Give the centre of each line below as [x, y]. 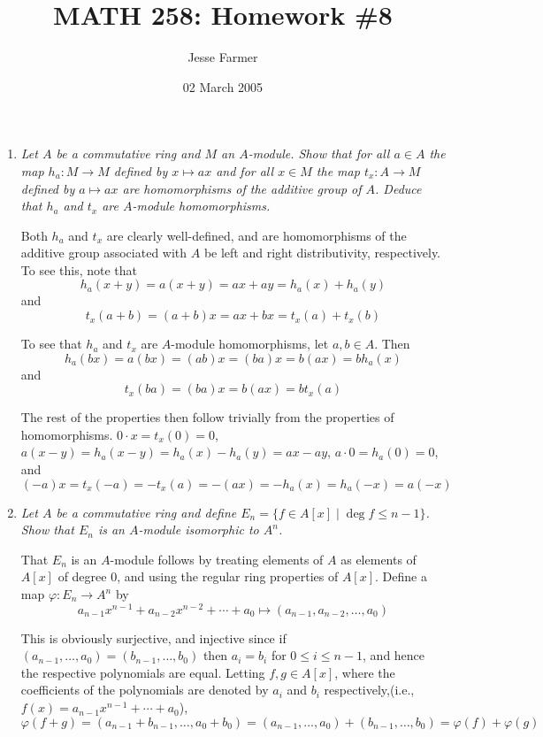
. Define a [401, 576]
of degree [82, 576]
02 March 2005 [223, 86]
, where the [365, 672]
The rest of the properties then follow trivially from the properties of [207, 417]
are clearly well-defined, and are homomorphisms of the [256, 235]
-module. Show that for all [319, 154]
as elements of [379, 559]
